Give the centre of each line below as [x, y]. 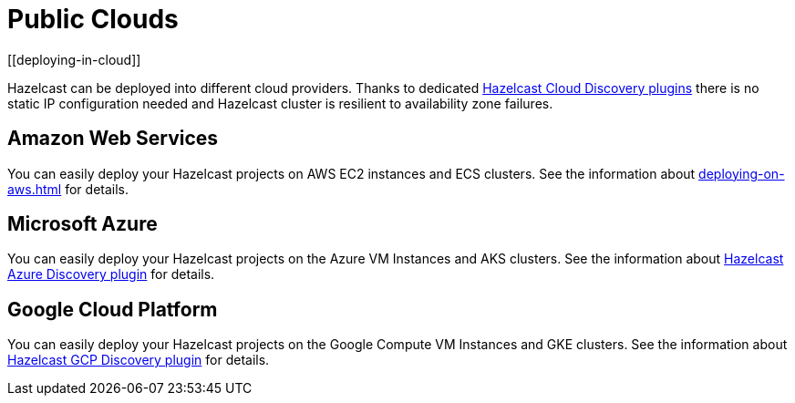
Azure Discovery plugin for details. [111, 274]
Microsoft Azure [83, 224]
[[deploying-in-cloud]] [74, 59]
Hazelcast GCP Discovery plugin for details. [139, 360]
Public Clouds [93, 19]
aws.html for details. [68, 189]
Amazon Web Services [113, 139]
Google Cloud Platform [113, 309]
